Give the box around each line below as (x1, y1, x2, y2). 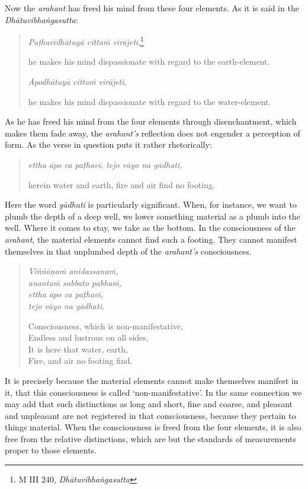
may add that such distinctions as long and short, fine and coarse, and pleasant (5, 398, 293, 410)
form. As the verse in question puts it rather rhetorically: (5, 138, 212, 151)
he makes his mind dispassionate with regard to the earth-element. (28, 55, 270, 68)
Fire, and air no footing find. (28, 354, 133, 367)
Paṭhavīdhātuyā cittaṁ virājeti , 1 (28, 34, 144, 47)
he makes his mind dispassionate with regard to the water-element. (28, 95, 271, 107)
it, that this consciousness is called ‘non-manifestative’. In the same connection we (5, 386, 302, 398)
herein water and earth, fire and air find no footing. (28, 178, 215, 190)
